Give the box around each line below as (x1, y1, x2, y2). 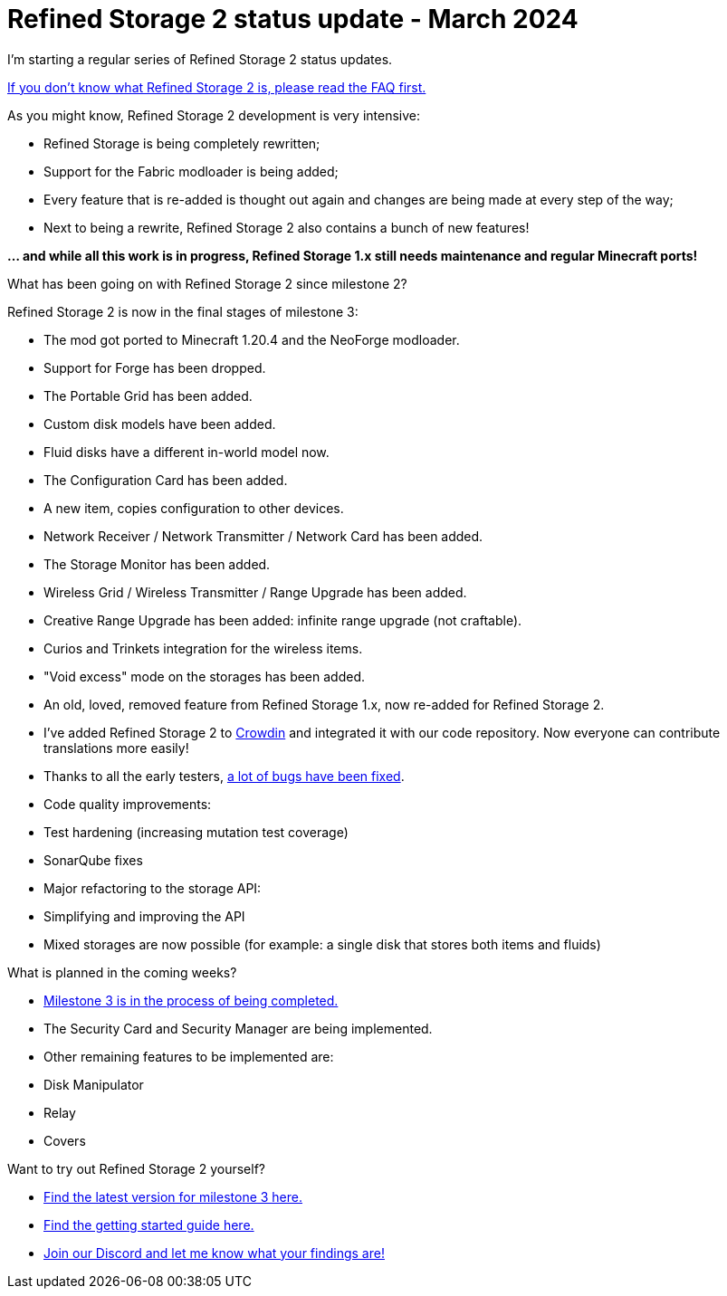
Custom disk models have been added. (43, 415, 276, 432)
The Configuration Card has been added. (43, 472, 288, 488)
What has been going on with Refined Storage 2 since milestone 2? (7, 275, 407, 291)
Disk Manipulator (43, 1076, 144, 1092)
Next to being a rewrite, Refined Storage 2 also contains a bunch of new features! (43, 219, 530, 235)
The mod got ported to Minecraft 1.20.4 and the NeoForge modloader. (43, 331, 460, 348)
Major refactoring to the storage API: (43, 880, 262, 896)
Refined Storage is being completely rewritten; (43, 135, 320, 151)
